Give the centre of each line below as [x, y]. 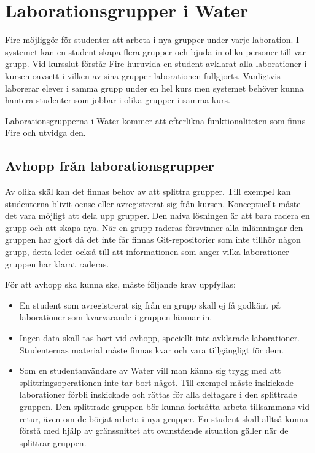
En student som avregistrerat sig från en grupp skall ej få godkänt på [150, 305]
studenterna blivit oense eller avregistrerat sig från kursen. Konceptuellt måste [153, 203]
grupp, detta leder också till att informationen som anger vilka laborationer [147, 252]
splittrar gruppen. [53, 442]
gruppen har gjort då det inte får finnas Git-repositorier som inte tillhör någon [153, 239]
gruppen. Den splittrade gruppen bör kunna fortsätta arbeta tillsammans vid [164, 406]
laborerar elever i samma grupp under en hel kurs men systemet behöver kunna [154, 88]
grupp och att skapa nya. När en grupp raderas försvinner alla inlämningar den [154, 227]
